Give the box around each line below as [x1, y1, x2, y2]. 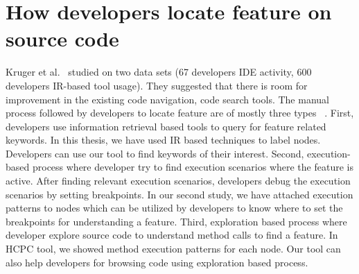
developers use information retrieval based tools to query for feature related [6, 119, 326, 133]
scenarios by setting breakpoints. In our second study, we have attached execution [6, 187, 353, 201]
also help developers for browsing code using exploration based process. [6, 255, 308, 269]
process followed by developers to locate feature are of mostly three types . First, [6, 105, 354, 120]
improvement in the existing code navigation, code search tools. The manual [6, 92, 329, 106]
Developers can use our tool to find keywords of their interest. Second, [6, 146, 304, 160]
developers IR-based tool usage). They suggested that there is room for [6, 78, 308, 92]
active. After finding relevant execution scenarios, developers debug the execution [6, 173, 351, 188]
